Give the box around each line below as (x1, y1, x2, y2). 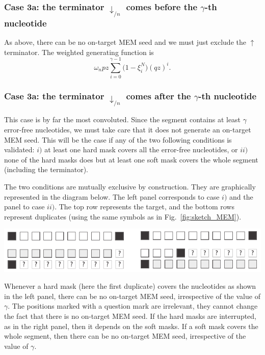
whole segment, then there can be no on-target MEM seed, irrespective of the (4, 331, 246, 341)
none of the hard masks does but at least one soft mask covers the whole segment (4, 154, 258, 165)
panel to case (4, 201, 45, 212)
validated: (4, 144, 35, 155)
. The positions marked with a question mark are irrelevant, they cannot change (8, 301, 258, 311)
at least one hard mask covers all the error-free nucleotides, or (44, 144, 238, 155)
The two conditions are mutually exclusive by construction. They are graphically (4, 181, 256, 192)
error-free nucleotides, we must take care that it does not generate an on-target (4, 124, 251, 134)
